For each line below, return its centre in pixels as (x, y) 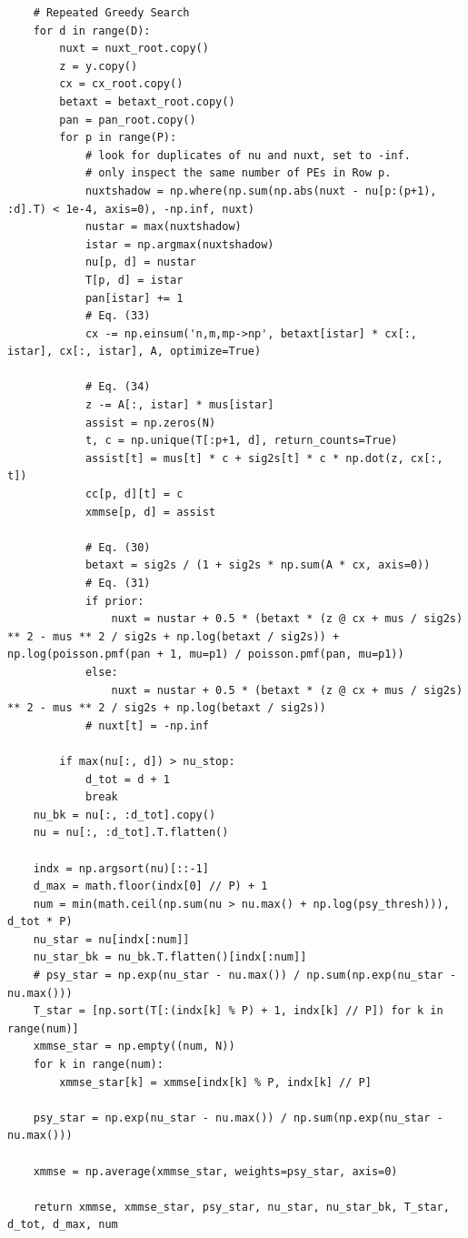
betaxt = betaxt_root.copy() (147, 101)
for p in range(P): (118, 138)
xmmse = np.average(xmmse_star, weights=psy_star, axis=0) (215, 1171)
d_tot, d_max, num (63, 1225)
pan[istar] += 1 (134, 298)
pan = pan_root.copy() (128, 120)
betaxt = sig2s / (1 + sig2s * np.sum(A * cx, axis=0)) (258, 565)
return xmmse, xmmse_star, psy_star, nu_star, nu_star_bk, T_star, (241, 1207)
